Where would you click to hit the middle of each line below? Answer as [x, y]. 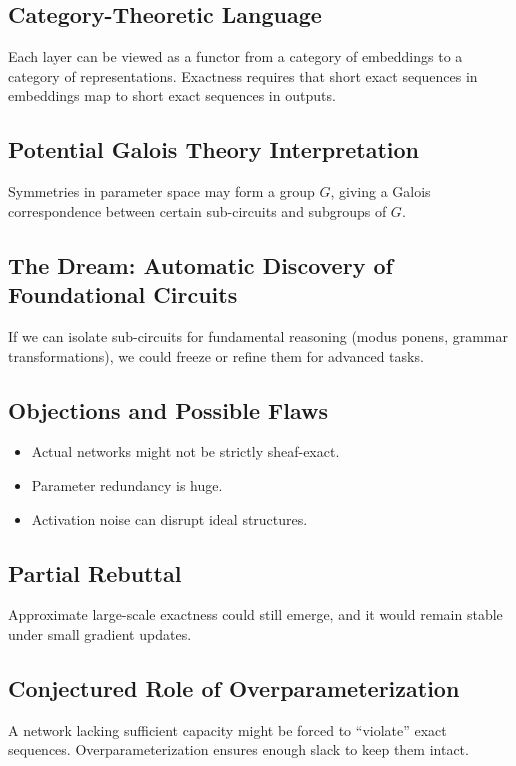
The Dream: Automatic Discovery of [200, 264]
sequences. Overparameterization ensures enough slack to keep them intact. [238, 749]
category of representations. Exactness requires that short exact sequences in [243, 75]
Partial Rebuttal [95, 572]
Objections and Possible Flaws [168, 409]
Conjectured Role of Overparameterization [234, 687]
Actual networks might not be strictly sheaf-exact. [185, 451]
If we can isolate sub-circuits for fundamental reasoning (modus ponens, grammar [258, 335]
